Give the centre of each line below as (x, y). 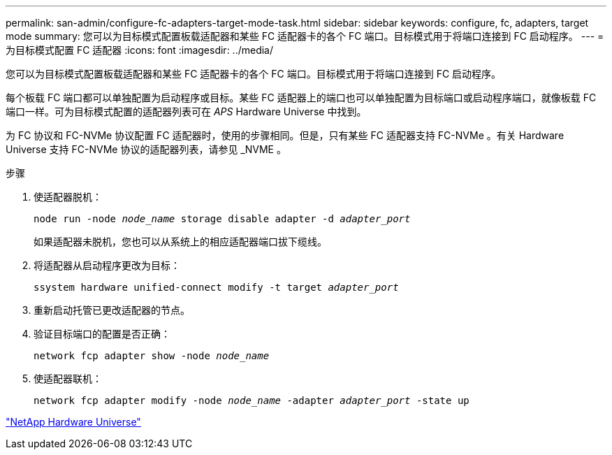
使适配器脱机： (68, 197)
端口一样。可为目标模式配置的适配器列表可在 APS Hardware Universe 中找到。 (186, 111)
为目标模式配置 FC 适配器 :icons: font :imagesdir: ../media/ (140, 50)
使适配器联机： (68, 378)
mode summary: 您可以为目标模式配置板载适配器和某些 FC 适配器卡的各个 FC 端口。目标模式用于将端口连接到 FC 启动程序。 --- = (305, 36)
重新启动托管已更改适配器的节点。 (112, 310)
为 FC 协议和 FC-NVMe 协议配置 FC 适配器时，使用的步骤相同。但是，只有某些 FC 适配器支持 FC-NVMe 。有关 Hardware (285, 135)
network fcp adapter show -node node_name (152, 356)
